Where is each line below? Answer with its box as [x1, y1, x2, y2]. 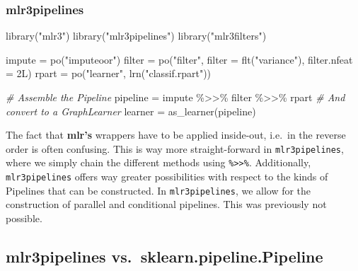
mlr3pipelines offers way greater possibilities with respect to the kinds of [6, 169, 328, 184]
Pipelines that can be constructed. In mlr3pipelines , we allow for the [6, 183, 311, 197]
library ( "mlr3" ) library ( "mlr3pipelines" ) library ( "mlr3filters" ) [6, 28, 267, 43]
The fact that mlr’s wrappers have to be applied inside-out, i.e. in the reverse [6, 127, 346, 142]
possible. [6, 211, 42, 225]
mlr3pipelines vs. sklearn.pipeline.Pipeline [6, 245, 323, 267]
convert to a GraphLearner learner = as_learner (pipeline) [6, 103, 256, 118]
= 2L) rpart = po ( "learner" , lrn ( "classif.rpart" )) [6, 66, 212, 81]
